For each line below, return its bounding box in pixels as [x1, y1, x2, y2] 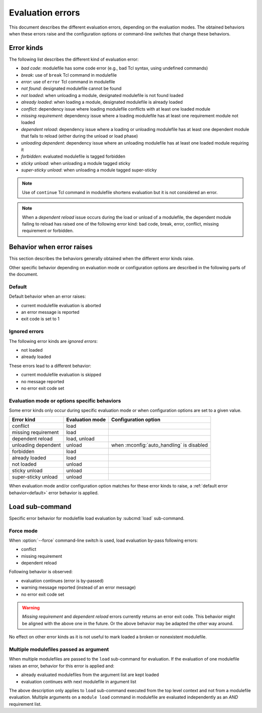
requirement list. [9, 701, 42, 707]
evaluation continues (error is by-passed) [21, 578, 104, 583]
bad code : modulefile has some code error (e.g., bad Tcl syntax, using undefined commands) [21, 65, 208, 71]
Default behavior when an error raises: [9, 293, 86, 299]
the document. [9, 272, 38, 277]
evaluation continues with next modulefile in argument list [21, 679, 136, 684]
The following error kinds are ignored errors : [9, 338, 98, 344]
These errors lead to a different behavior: [9, 363, 92, 369]
